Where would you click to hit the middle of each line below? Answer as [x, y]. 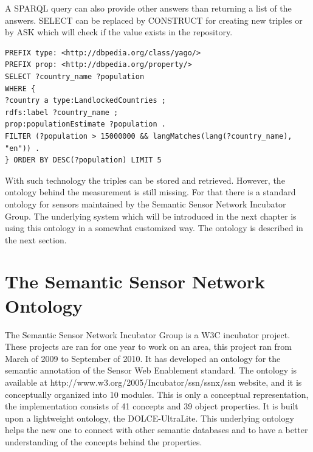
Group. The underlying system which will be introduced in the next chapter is [151, 216]
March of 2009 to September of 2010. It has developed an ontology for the [143, 358]
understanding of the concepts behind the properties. [104, 441]
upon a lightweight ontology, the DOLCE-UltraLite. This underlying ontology [150, 418]
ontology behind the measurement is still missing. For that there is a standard [150, 192]
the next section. [36, 239]
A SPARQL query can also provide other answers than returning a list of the [148, 8]
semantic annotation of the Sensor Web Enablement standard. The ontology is [151, 370]
